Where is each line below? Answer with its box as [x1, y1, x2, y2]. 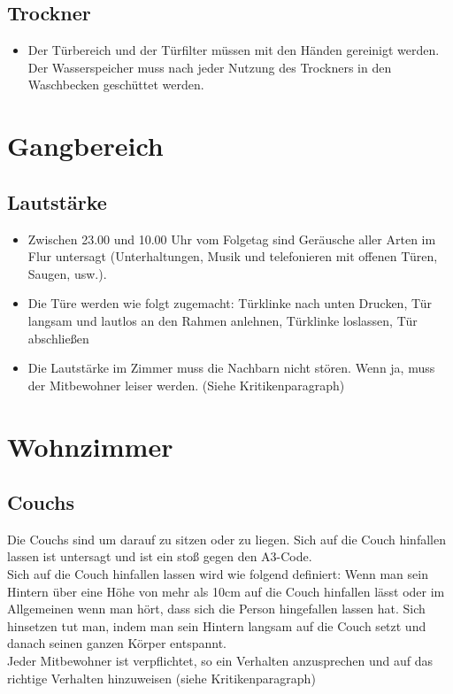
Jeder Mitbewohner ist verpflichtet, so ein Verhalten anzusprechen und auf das [7, 652, 433, 670]
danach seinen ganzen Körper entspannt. [7, 634, 226, 652]
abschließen [27, 328, 89, 347]
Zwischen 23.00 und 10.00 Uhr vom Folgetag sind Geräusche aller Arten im [27, 229, 436, 248]
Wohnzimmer [7, 428, 173, 464]
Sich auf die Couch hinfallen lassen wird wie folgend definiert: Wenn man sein [7, 565, 428, 583]
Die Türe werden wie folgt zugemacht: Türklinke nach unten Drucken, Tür [27, 294, 433, 312]
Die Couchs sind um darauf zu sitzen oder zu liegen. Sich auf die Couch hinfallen [7, 529, 446, 548]
